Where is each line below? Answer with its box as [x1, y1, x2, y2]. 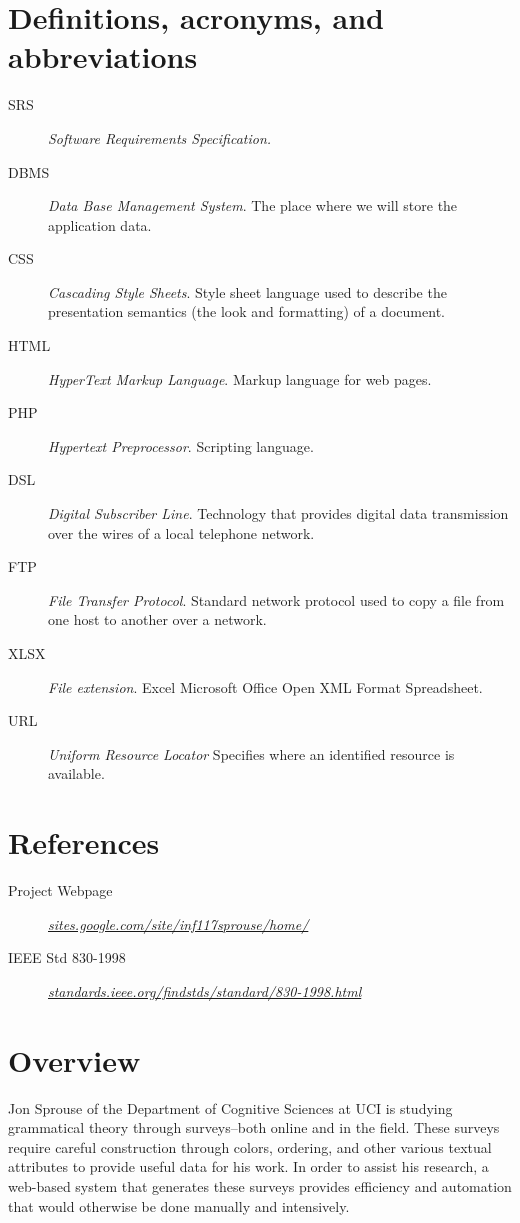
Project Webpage [8, 880, 113, 901]
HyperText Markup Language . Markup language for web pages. [48, 368, 432, 389]
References [8, 822, 160, 863]
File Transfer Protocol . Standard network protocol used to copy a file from [48, 589, 505, 610]
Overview [8, 1039, 141, 1080]
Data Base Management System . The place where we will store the [48, 195, 458, 216]
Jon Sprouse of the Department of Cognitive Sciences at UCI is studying [8, 1097, 453, 1118]
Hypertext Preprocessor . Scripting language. [48, 435, 314, 456]
